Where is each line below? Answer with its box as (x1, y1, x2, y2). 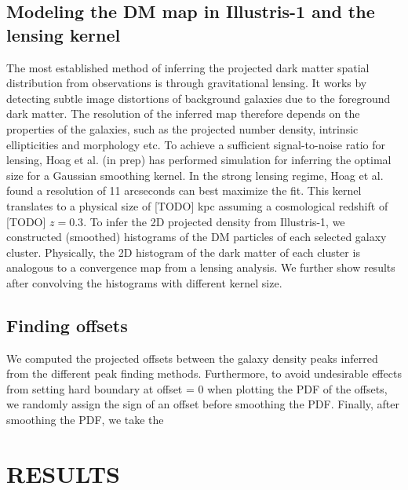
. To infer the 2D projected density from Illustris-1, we (83, 213, 345, 229)
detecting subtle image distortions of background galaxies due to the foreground (6, 90, 391, 106)
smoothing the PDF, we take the (6, 411, 164, 428)
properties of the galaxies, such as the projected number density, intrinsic (6, 120, 359, 137)
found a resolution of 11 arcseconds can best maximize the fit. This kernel (6, 182, 362, 199)
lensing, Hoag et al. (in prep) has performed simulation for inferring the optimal (6, 152, 392, 168)
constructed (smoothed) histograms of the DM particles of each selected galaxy (6, 229, 387, 245)
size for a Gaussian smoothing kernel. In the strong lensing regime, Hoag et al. (6, 166, 384, 183)
